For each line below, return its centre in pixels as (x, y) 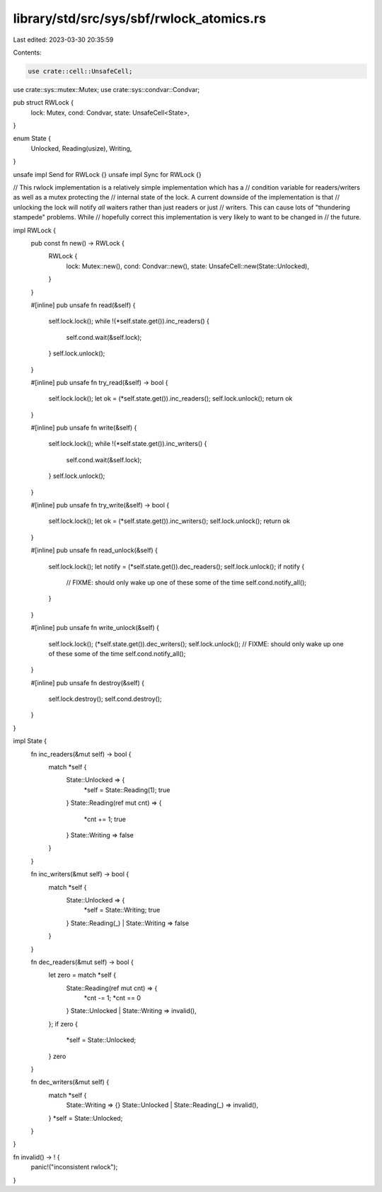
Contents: (27, 52)
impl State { (30, 741)
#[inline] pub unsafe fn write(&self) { (84, 428)
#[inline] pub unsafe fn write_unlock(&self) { (95, 628)
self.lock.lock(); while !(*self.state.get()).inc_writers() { (128, 444)
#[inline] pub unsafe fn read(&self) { (83, 305)
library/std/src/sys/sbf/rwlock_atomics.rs (140, 18)
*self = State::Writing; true (122, 910)
